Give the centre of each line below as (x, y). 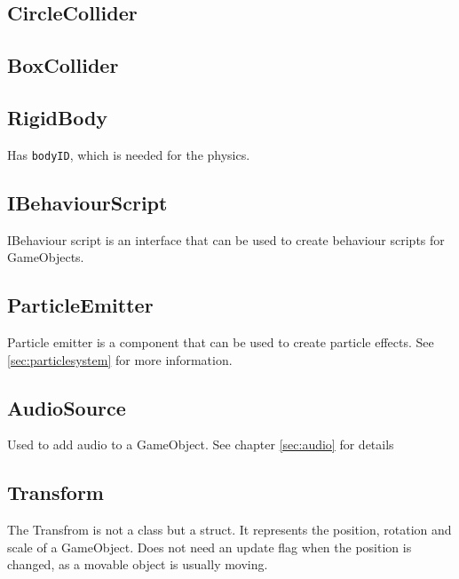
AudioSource (67, 407)
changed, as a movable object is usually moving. (138, 564)
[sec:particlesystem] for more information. (120, 359)
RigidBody (58, 117)
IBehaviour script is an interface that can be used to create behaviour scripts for (226, 239)
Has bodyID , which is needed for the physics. (129, 154)
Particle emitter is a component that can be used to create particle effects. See (221, 342)
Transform (55, 492)
